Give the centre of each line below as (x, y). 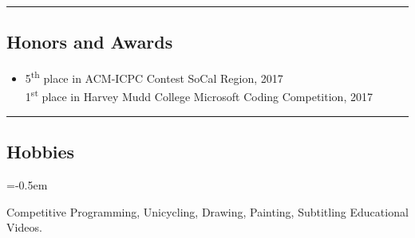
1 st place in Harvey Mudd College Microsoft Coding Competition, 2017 (199, 96)
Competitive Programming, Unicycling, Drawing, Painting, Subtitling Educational (207, 211)
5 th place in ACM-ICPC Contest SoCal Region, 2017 (154, 77)
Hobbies (41, 152)
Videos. (24, 227)
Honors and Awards (90, 42)
